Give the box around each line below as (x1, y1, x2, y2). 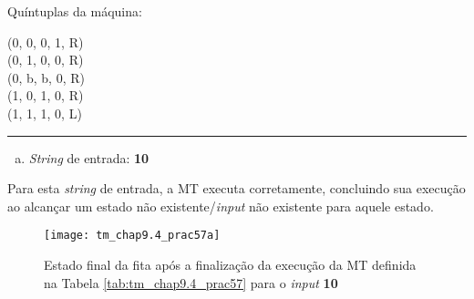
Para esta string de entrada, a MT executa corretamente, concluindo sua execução (7, 179, 466, 198)
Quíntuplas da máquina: (7, 2, 142, 20)
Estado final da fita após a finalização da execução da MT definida (44, 255, 417, 273)
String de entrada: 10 (28, 148, 149, 167)
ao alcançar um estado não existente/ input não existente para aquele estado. (7, 196, 434, 215)
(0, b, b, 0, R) (7, 67, 85, 87)
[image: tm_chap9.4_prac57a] (44, 229, 221, 242)
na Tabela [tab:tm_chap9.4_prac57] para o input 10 (44, 273, 338, 292)
